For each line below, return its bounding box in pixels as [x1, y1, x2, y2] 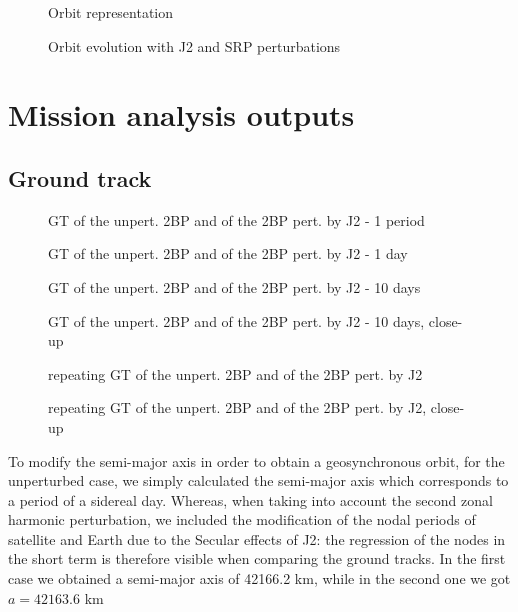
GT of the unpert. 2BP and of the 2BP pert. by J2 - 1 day [48, 243, 408, 264]
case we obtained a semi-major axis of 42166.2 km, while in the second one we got [8, 568, 511, 589]
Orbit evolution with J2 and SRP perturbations [48, 35, 341, 56]
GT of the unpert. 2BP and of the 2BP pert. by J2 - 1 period [48, 209, 425, 230]
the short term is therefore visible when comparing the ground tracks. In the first [8, 548, 506, 569]
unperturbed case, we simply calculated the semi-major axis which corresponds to [8, 470, 509, 491]
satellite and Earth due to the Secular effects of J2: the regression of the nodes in [8, 528, 506, 549]
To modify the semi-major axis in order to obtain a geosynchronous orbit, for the [8, 450, 505, 471]
